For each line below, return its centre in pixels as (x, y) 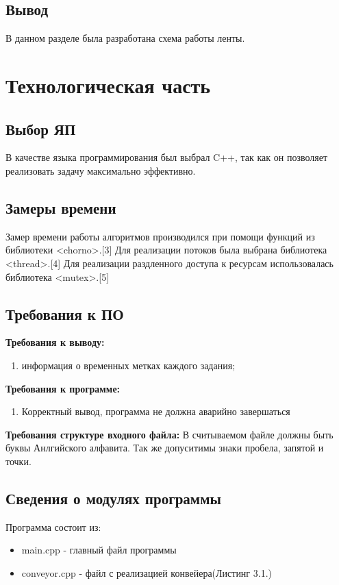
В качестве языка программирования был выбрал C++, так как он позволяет (167, 157)
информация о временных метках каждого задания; (128, 365)
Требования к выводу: (55, 342)
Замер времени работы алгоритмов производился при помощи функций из (160, 236)
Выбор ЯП (41, 128)
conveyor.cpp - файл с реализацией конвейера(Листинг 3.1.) (147, 572)
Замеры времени (61, 207)
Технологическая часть (108, 85)
